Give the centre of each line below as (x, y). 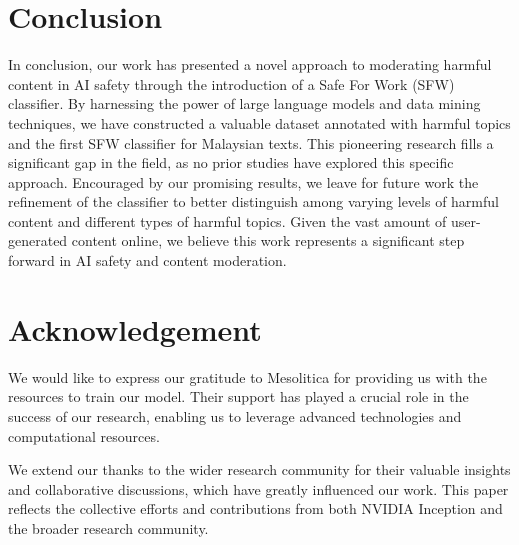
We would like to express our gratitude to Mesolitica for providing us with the (247, 376)
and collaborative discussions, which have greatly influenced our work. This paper (258, 488)
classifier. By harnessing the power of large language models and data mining (244, 103)
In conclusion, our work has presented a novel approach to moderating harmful (250, 64)
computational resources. (84, 435)
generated (38, 240)
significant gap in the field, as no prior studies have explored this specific (231, 162)
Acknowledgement (135, 328)
